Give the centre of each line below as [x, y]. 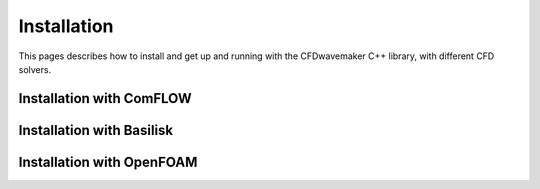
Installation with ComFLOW [105, 98]
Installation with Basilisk [96, 130]
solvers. [35, 69]
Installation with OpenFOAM [108, 161]
